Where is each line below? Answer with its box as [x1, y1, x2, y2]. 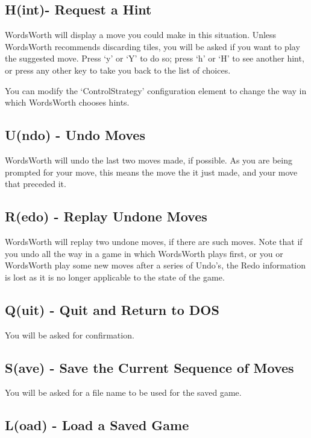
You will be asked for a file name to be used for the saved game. [5, 386, 242, 399]
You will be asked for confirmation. [5, 328, 134, 341]
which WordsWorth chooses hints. [5, 96, 130, 109]
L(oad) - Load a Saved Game [5, 416, 189, 434]
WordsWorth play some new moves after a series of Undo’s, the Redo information [5, 259, 306, 271]
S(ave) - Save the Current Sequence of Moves [5, 358, 294, 376]
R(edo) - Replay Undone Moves [5, 207, 207, 226]
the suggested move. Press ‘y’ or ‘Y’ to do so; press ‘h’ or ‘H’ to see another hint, [5, 52, 304, 65]
